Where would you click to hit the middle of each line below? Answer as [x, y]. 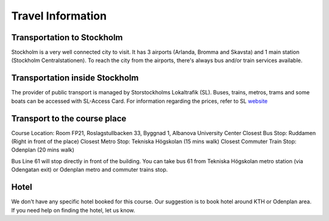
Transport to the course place [69, 118]
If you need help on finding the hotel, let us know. [73, 210]
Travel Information [59, 16]
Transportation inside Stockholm [75, 78]
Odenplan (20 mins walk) [43, 150]
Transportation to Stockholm [67, 37]
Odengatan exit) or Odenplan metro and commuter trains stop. [90, 170]
